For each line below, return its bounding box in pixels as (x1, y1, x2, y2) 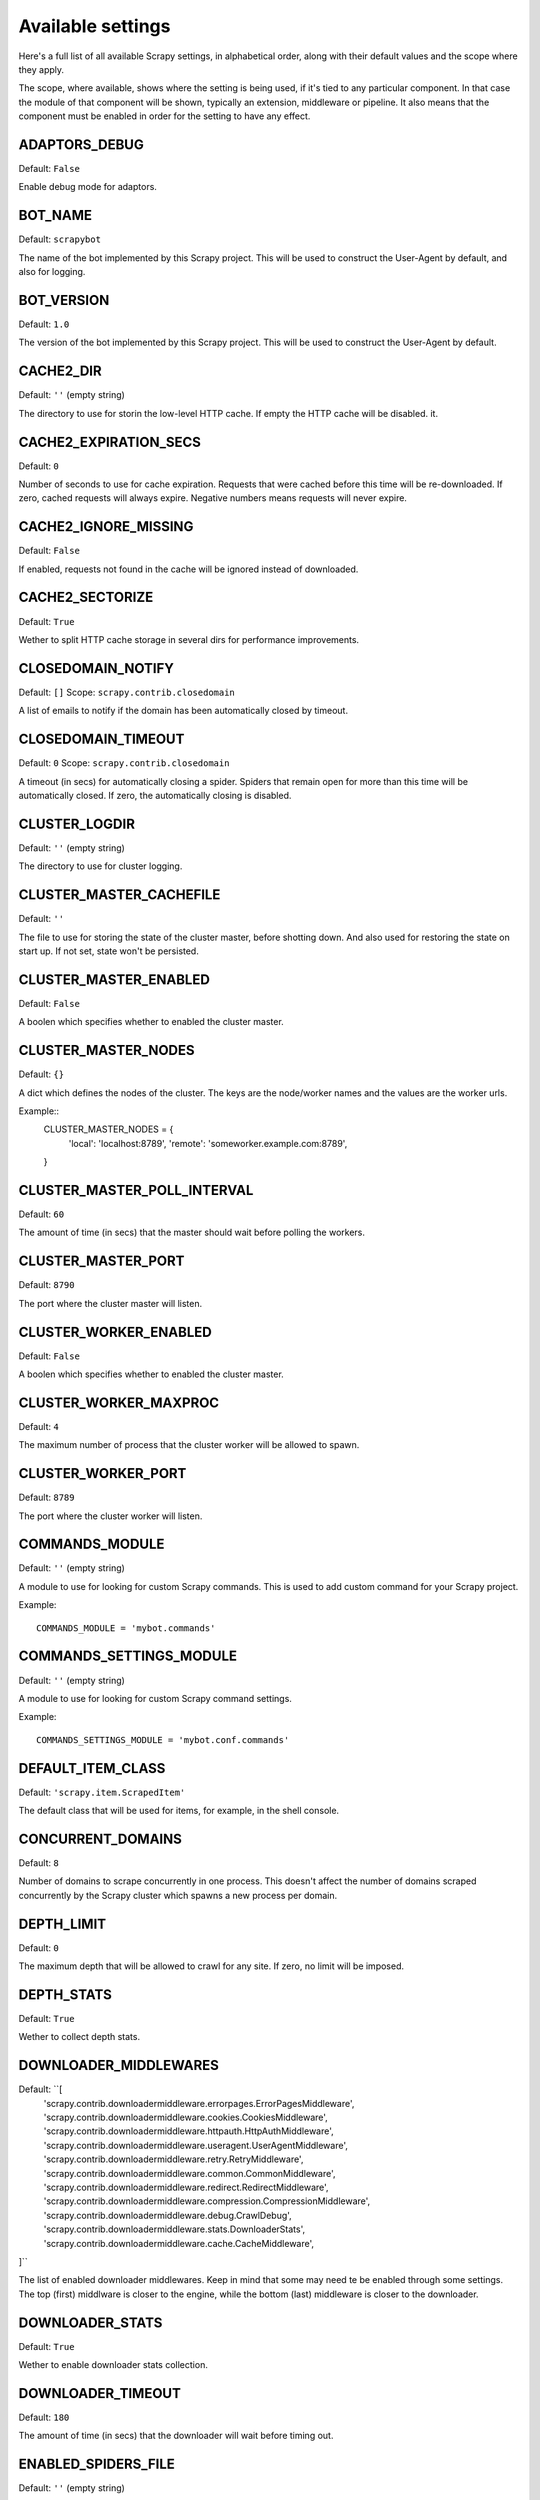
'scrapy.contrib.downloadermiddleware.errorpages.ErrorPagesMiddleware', (43, 2097, 355, 2109)
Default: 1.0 (18, 318, 70, 330)
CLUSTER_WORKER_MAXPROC (18, 1394, 220, 1411)
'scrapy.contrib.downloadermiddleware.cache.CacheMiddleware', (43, 2237, 315, 2249)
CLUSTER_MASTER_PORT (18, 1253, 185, 1270)
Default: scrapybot (18, 233, 102, 245)
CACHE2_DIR (18, 363, 102, 380)
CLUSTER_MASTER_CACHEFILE (18, 886, 221, 904)
